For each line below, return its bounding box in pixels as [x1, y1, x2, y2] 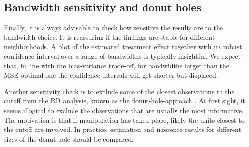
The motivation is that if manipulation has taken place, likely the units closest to [4, 114, 245, 125]
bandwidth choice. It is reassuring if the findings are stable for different [4, 32, 215, 42]
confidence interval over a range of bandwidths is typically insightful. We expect [4, 50, 241, 61]
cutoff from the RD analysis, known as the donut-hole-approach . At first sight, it [4, 96, 246, 106]
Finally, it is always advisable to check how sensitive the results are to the [4, 22, 223, 33]
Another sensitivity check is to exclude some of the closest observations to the [4, 86, 234, 96]
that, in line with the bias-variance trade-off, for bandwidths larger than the [4, 60, 229, 70]
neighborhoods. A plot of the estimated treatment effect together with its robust [4, 41, 242, 51]
